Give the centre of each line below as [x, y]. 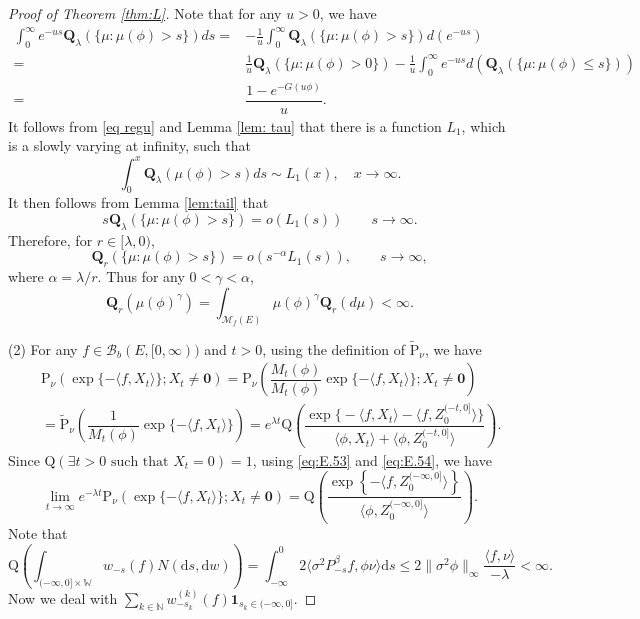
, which [483, 125]
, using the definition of [334, 348]
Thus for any [145, 276]
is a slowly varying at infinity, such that [129, 145]
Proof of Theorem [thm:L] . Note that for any [145, 13]
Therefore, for [50, 239]
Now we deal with [63, 597]
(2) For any [43, 348]
